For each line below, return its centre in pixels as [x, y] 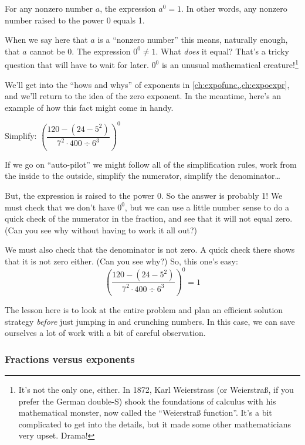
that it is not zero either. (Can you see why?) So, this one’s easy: [121, 261]
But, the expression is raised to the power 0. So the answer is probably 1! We [144, 196]
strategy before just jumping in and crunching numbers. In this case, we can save [150, 321]
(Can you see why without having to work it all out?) [101, 230]
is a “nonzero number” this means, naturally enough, [193, 40]
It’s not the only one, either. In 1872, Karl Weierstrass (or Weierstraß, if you [156, 390]
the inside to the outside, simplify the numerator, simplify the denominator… [143, 176]
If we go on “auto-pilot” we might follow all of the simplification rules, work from [151, 164]
